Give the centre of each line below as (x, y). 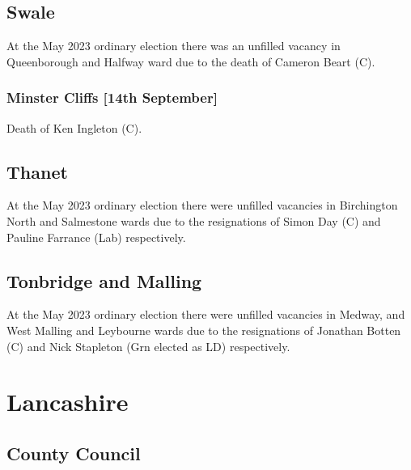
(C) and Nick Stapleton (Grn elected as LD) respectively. (148, 346)
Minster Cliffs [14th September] (112, 97)
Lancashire (68, 402)
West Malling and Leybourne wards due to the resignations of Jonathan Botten (204, 330)
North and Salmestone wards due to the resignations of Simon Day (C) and (194, 221)
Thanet (37, 171)
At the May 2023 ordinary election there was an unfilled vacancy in (174, 46)
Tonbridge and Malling (104, 280)
